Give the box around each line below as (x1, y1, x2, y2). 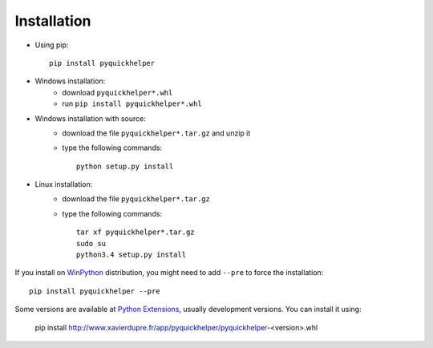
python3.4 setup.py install (76, 250, 187, 260)
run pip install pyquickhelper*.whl (62, 99, 202, 108)
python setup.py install (76, 161, 174, 171)
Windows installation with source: (34, 113, 146, 123)
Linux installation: (34, 180, 93, 189)
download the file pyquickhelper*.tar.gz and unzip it (62, 128, 251, 138)
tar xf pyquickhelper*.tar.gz (76, 228, 196, 237)
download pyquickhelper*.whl (62, 87, 173, 97)
